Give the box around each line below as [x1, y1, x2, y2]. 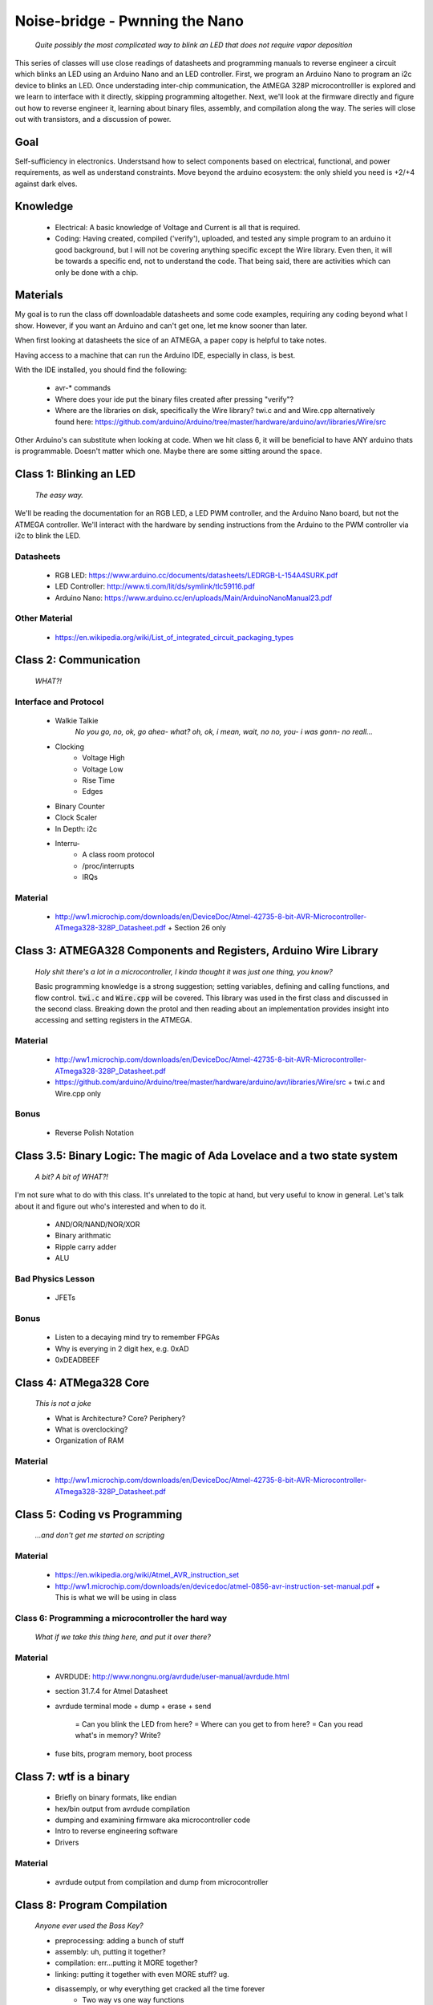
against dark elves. [14, 179, 78, 188]
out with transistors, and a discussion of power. [14, 114, 172, 124]
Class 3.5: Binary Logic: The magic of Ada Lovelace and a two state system [14, 1149, 399, 1163]
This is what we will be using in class [55, 1592, 176, 1602]
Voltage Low [82, 764, 123, 774]
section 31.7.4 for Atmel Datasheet [55, 1687, 168, 1696]
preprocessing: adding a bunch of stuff [55, 1935, 184, 1945]
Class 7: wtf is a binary [14, 1769, 130, 1784]
